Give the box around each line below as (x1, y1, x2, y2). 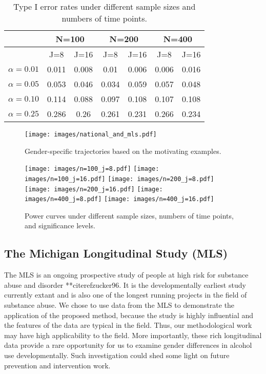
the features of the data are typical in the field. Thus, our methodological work (4, 320, 252, 330)
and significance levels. (25, 220, 95, 231)
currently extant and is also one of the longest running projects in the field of (4, 289, 247, 300)
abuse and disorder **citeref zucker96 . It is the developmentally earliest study (4, 279, 246, 290)
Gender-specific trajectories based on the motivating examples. (25, 145, 221, 156)
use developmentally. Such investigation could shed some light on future (4, 350, 230, 361)
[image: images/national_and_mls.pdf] (25, 131, 157, 138)
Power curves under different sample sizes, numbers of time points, (25, 210, 234, 221)
